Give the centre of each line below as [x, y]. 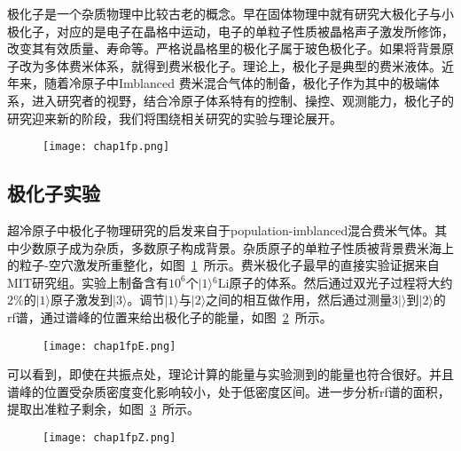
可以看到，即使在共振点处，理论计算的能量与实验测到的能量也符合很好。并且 [230, 374]
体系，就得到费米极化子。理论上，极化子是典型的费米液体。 [267, 65]
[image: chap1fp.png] [106, 147]
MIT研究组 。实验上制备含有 [88, 282]
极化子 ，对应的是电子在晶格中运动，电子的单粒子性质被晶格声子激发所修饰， [230, 31]
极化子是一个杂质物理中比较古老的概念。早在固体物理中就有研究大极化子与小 [230, 13]
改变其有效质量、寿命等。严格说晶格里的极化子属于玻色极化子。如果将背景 [224, 48]
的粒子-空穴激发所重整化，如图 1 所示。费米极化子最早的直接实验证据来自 [223, 265]
